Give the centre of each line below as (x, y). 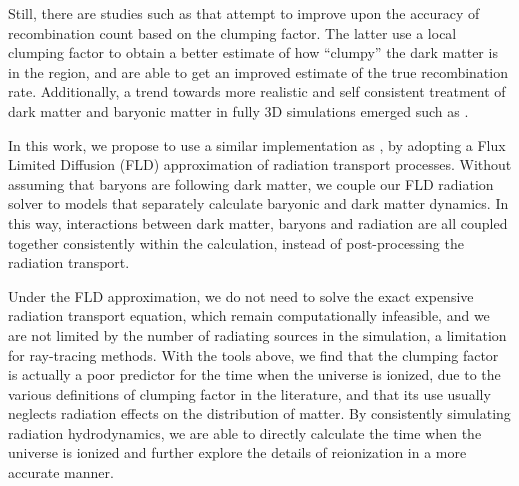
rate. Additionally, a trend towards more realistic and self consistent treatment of (257, 91)
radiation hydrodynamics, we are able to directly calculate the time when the (245, 432)
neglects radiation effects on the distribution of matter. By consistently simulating (259, 413)
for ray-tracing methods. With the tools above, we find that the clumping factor (253, 354)
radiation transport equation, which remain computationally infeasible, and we (249, 315)
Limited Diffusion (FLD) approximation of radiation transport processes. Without (260, 164)
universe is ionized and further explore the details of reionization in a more (237, 452)
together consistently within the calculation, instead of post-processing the (236, 242)
